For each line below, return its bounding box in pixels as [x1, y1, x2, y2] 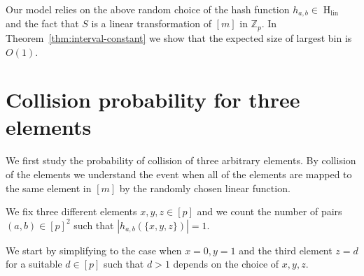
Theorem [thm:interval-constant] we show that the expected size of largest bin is [6, 30, 352, 45]
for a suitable [6, 256, 62, 271]
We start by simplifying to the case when [6, 242, 182, 257]
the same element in [6, 180, 92, 195]
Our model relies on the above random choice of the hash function [6, 2, 290, 16]
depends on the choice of [173, 256, 279, 271]
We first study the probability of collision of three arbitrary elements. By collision [6, 153, 356, 168]
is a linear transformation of [91, 16, 211, 31]
